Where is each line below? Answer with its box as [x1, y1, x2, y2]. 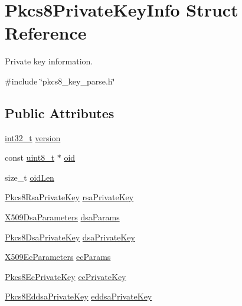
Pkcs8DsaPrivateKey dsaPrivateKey [5, 230, 135, 243]
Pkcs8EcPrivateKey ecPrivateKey [5, 270, 126, 282]
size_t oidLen [5, 171, 54, 183]
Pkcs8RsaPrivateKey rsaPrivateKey [5, 191, 134, 203]
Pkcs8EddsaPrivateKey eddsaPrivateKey [5, 290, 152, 302]
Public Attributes [5, 103, 115, 122]
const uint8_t [5, 151, 55, 164]
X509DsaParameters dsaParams [5, 211, 120, 223]
